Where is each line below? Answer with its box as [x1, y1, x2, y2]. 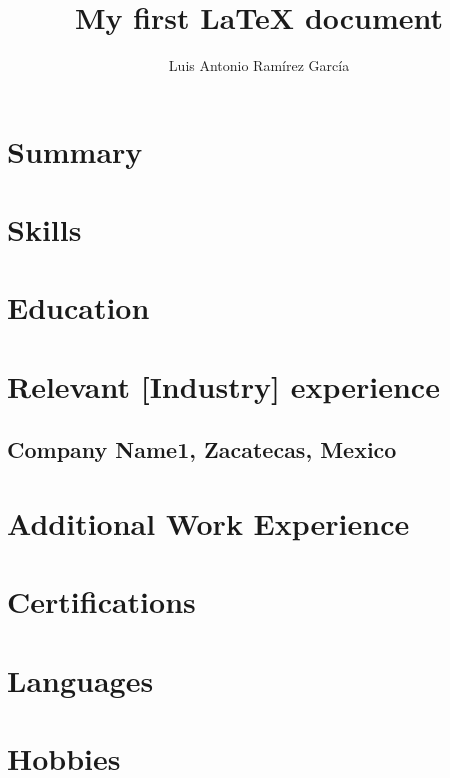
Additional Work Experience [7, 503, 410, 543]
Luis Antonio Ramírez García [168, 55, 350, 76]
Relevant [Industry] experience [7, 365, 440, 406]
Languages [7, 659, 154, 700]
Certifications [7, 581, 196, 622]
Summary [7, 130, 143, 171]
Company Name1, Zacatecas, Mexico [7, 434, 397, 465]
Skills [7, 209, 82, 250]
